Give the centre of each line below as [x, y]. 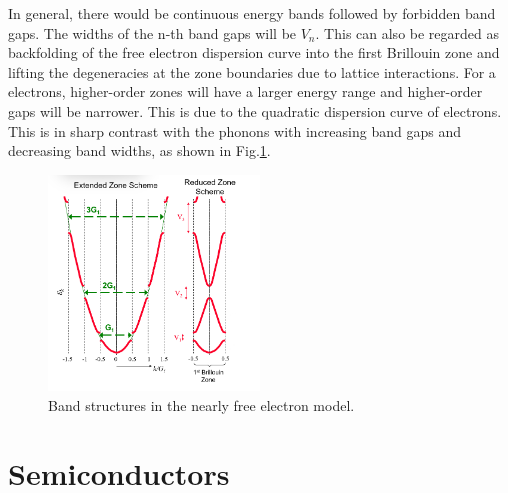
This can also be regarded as [412, 32]
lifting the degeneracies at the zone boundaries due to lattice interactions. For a [252, 71]
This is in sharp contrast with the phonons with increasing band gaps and [234, 130]
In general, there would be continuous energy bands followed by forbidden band [252, 13]
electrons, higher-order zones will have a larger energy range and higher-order [245, 91]
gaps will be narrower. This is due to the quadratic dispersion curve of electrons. [255, 110]
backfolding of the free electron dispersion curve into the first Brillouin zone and [254, 52]
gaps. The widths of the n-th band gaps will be [152, 32]
